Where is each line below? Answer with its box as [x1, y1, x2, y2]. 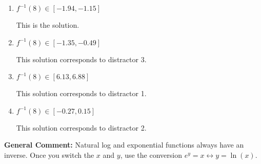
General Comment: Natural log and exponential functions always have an [4, 139, 244, 150]
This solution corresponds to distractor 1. [16, 88, 147, 99]
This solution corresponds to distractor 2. [16, 122, 147, 133]
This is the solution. [16, 20, 79, 30]
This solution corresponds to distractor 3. [16, 53, 147, 64]
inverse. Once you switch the [4, 149, 94, 160]
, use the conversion [120, 149, 182, 160]
